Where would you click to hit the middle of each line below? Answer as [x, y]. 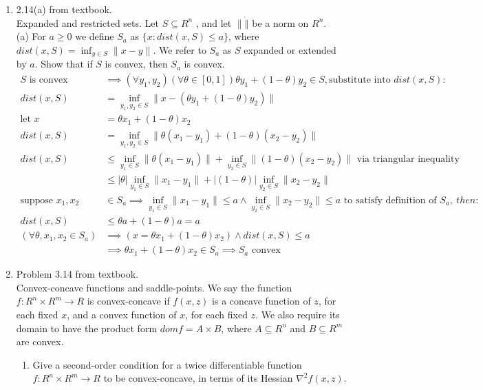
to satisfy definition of [390, 200]
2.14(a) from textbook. [64, 9]
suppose [36, 200]
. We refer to [180, 50]
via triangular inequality [408, 159]
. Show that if [64, 64]
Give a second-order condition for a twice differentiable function [167, 364]
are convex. [40, 341]
